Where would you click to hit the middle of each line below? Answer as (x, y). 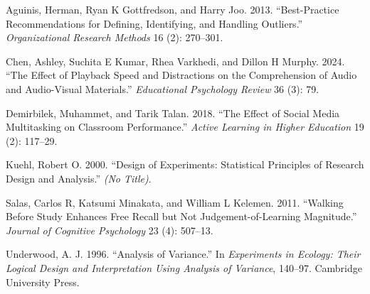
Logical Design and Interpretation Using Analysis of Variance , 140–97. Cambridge (184, 267)
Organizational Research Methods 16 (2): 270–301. (115, 37)
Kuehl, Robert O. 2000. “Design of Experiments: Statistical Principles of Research (185, 164)
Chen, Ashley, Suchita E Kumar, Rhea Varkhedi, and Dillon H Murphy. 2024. (175, 61)
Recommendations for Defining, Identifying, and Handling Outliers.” (154, 23)
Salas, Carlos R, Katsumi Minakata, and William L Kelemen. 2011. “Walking (175, 202)
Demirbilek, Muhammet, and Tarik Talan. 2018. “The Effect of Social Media (173, 113)
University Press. (43, 282)
